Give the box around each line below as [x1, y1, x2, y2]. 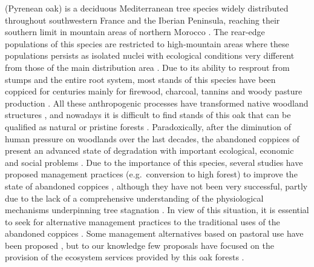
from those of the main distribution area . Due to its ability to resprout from [5, 61, 290, 73]
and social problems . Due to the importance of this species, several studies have [5, 156, 303, 168]
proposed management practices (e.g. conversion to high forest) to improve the [5, 168, 298, 180]
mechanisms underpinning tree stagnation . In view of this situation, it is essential [5, 203, 309, 216]
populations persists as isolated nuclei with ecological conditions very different [5, 49, 295, 62]
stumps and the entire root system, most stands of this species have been [5, 73, 276, 85]
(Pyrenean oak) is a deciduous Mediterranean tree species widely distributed [5, 2, 289, 14]
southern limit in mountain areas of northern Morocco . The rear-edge [5, 25, 265, 38]
